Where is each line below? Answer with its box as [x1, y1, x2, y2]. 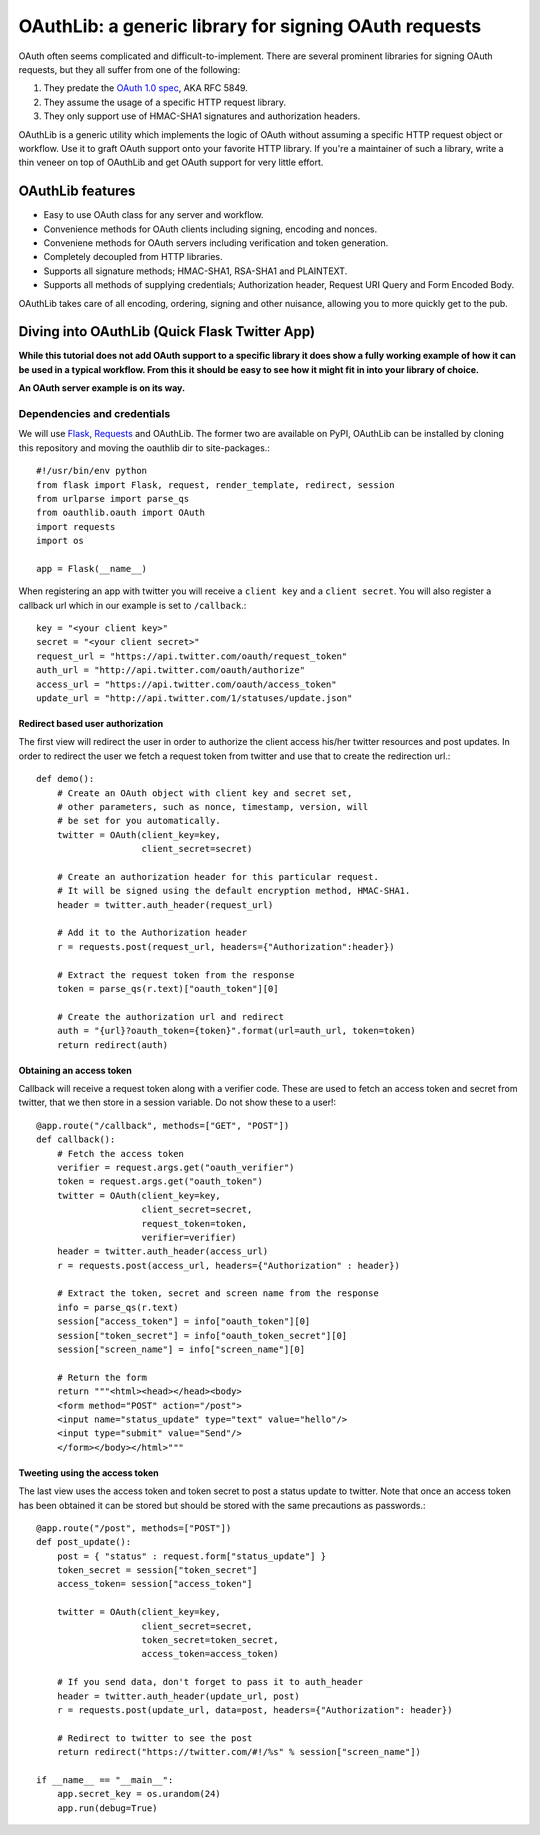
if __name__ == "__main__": [36, 1774, 174, 1785]
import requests [36, 521, 116, 532]
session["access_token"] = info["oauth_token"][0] [56, 1316, 311, 1327]
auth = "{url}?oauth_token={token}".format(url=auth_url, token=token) [56, 1025, 416, 1037]
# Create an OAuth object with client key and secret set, [56, 787, 353, 799]
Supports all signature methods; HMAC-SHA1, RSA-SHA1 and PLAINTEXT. [43, 265, 348, 277]
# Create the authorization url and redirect [56, 1011, 285, 1022]
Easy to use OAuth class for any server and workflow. [43, 209, 264, 221]
